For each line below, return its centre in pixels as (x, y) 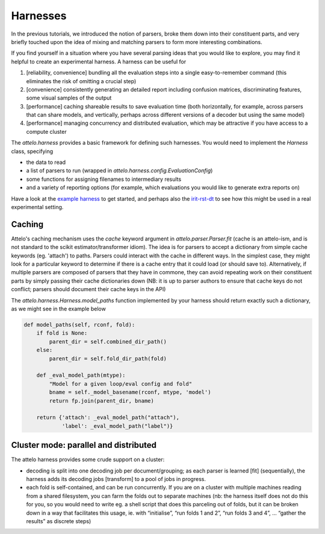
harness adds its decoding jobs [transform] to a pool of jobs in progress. (116, 479)
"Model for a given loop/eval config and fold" (121, 384)
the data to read (46, 162)
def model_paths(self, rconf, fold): (79, 325)
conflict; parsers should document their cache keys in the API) (88, 289)
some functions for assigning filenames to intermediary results (104, 179)
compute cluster (46, 131)
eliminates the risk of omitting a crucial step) (81, 81)
